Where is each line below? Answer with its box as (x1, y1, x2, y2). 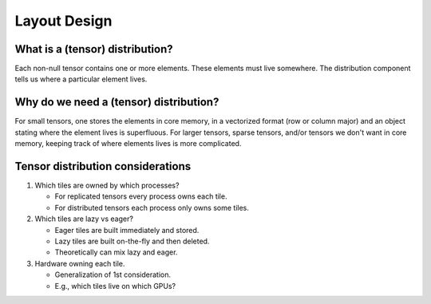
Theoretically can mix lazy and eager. (54, 247, 178, 257)
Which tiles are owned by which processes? (34, 180, 180, 191)
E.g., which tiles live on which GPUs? (54, 281, 176, 290)
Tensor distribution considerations (14, 160, 192, 173)
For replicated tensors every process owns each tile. (54, 191, 227, 201)
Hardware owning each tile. (34, 259, 125, 268)
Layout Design (14, 12, 113, 30)
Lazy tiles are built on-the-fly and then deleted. (54, 236, 210, 246)
